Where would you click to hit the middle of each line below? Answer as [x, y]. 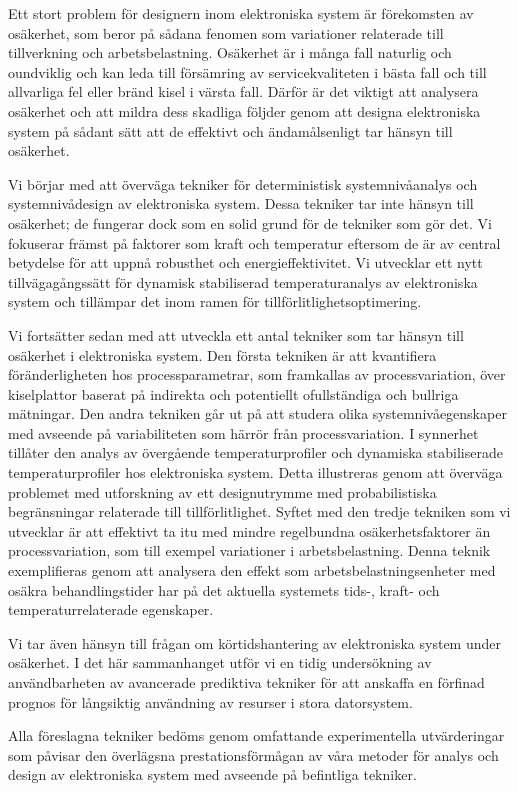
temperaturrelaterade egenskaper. [111, 609]
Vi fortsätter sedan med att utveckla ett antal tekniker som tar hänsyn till [236, 334]
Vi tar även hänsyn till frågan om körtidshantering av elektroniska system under [254, 642]
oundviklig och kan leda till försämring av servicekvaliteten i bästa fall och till [247, 71]
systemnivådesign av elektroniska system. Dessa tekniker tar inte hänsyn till [241, 203]
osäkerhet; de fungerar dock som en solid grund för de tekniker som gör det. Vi [250, 222]
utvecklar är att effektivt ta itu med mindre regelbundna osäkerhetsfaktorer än [249, 530]
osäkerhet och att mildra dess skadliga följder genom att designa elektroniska [244, 110]
